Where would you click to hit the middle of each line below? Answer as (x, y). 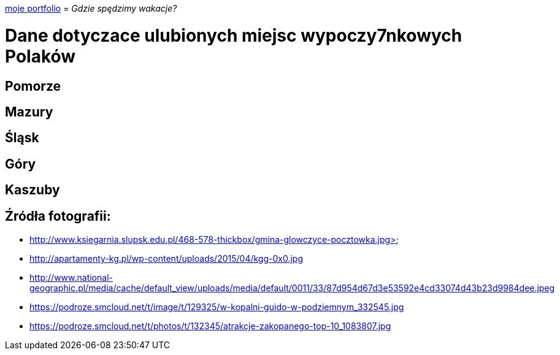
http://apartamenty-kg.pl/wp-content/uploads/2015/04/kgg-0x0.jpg (166, 259)
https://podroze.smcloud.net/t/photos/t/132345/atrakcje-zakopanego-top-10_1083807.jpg (210, 326)
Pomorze (33, 86)
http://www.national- (71, 278)
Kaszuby (33, 190)
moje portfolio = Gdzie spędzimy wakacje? (91, 8)
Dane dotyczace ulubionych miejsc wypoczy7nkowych (234, 35)
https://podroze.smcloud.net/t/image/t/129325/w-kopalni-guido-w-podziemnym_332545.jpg (217, 307)
